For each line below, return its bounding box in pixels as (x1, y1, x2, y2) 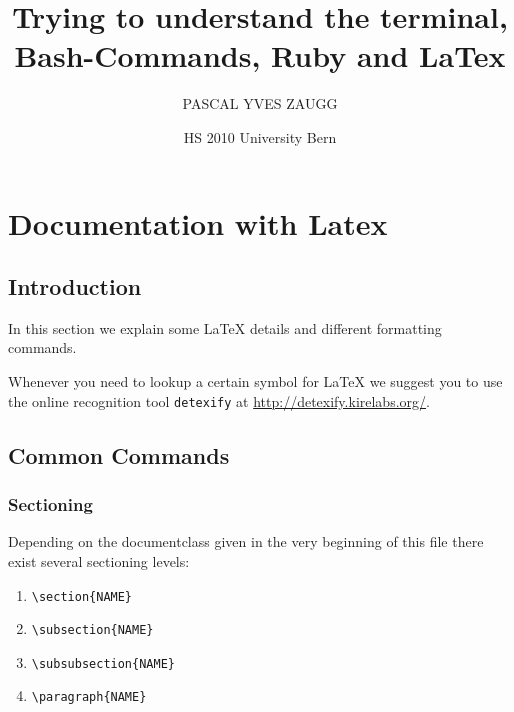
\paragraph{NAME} (31, 690, 147, 705)
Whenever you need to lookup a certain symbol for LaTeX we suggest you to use (8, 371, 503, 392)
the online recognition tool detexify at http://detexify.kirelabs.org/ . (8, 390, 430, 411)
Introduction (8, 271, 142, 302)
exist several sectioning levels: (8, 550, 190, 571)
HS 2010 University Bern (183, 126, 337, 147)
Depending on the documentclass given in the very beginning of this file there (8, 531, 484, 552)
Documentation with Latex (8, 202, 388, 243)
